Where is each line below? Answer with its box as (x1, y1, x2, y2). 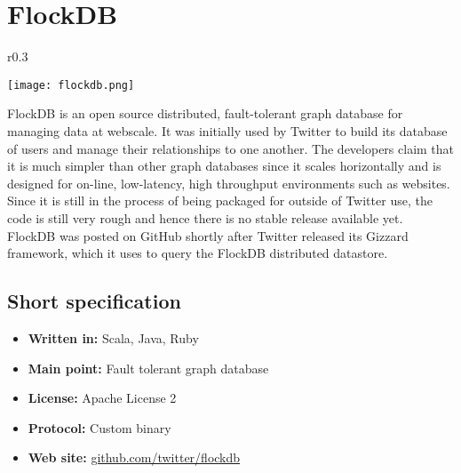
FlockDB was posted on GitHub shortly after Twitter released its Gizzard (7, 226, 409, 245)
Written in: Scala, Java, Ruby (28, 328, 199, 347)
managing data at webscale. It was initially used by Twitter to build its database (7, 121, 448, 140)
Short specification (7, 287, 181, 315)
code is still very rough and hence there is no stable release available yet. (7, 208, 403, 227)
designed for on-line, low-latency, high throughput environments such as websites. (7, 173, 450, 192)
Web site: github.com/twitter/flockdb (28, 448, 241, 467)
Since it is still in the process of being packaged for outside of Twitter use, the (7, 191, 433, 210)
